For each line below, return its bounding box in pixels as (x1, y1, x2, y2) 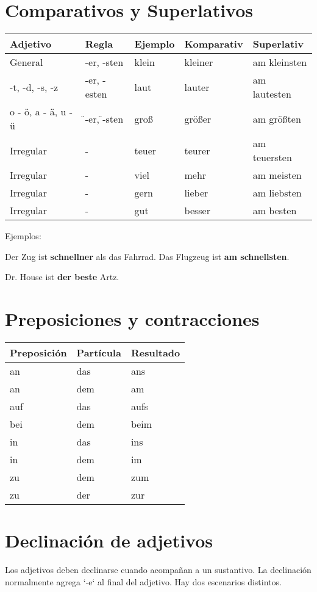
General (10, 55, 43, 70)
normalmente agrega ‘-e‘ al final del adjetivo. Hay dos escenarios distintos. (5, 575, 282, 588)
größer (184, 111, 212, 126)
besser (184, 203, 210, 218)
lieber (184, 186, 208, 200)
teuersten (252, 150, 292, 165)
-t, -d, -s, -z (10, 79, 59, 94)
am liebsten (252, 186, 302, 200)
